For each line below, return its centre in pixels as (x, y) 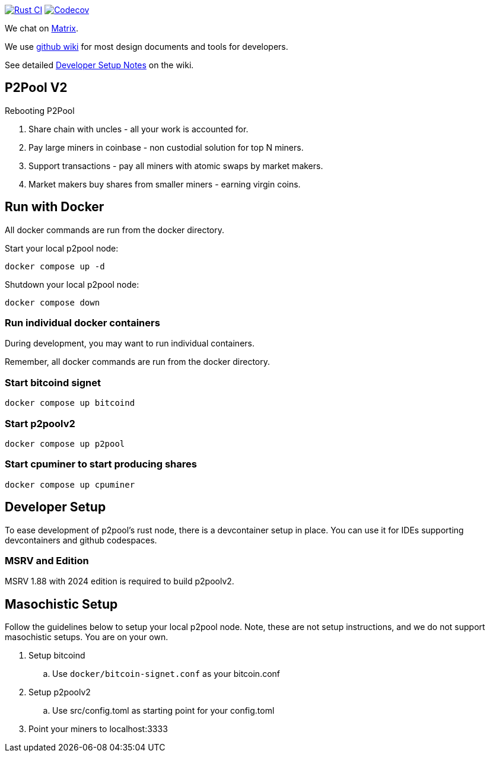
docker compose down (52, 302)
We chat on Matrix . (42, 28)
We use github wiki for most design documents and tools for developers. (147, 47)
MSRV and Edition (47, 560)
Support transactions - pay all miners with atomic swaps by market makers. (176, 166)
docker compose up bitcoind (70, 403)
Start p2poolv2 (40, 423)
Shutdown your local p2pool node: (72, 284)
